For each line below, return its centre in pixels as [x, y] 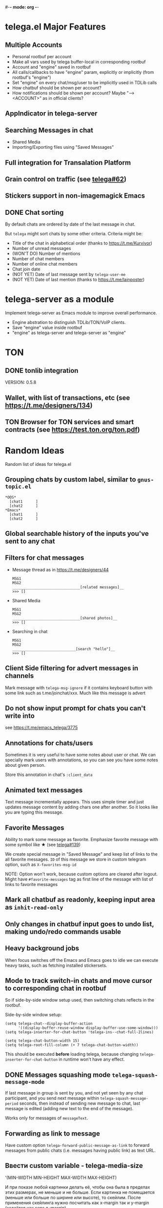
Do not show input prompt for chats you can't [75, 708]
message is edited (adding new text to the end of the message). [69, 1109]
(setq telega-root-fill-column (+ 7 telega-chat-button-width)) [72, 1045]
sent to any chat [30, 541]
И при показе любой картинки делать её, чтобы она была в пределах [78, 1187]
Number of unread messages [41, 249]
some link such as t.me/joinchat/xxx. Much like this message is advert [75, 693]
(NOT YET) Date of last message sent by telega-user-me [69, 274]
